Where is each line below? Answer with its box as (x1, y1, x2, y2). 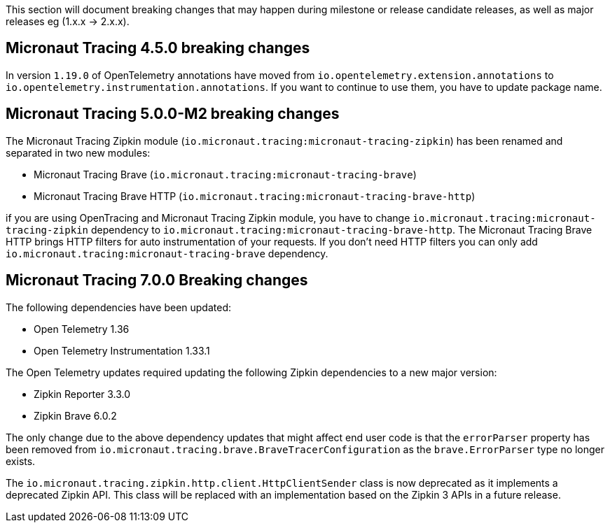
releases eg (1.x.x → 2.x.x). (6, 15, 130, 27)
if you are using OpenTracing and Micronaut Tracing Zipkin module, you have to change (6, 211, 410, 224)
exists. (6, 455, 36, 467)
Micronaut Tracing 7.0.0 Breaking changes (6, 271, 308, 290)
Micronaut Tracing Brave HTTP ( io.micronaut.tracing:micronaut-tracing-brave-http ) (34, 190, 476, 202)
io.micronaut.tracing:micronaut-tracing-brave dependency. (6, 247, 328, 259)
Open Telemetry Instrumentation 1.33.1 (34, 344, 210, 357)
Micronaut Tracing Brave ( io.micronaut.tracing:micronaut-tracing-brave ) (34, 168, 417, 180)
